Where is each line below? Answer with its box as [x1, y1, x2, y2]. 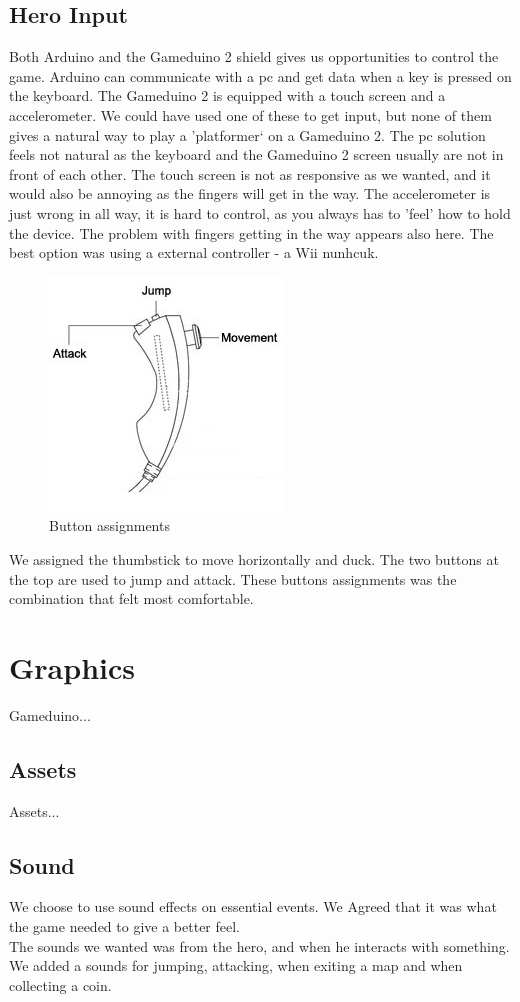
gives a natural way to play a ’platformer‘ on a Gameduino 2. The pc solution [9, 124, 486, 145]
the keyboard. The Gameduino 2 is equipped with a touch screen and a [9, 85, 446, 106]
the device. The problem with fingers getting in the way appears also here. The [9, 222, 494, 243]
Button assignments [49, 515, 170, 536]
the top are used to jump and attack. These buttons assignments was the [9, 568, 457, 589]
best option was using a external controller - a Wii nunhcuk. [9, 242, 379, 263]
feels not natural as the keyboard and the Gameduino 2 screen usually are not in [9, 144, 504, 165]
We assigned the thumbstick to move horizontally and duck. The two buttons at [9, 548, 499, 569]
